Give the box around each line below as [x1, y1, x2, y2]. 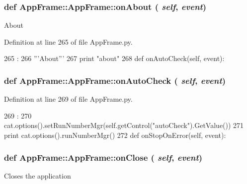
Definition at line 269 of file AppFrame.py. [4, 94, 133, 104]
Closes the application [4, 170, 71, 181]
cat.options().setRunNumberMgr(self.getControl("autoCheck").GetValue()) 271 [4, 120, 244, 130]
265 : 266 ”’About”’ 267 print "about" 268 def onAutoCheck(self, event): [4, 53, 225, 63]
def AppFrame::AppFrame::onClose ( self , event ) [4, 151, 203, 163]
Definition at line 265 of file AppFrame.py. [4, 36, 133, 47]
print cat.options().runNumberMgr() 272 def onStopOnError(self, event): [4, 130, 226, 140]
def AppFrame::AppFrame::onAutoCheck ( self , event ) [4, 74, 226, 86]
